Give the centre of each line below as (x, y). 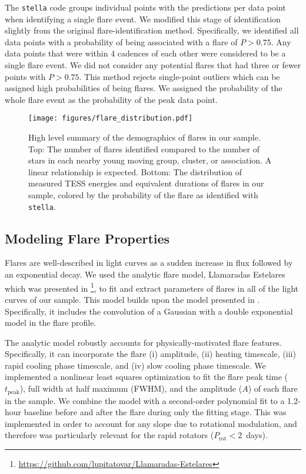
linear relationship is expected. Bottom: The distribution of (135, 171)
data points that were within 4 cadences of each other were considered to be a (145, 53)
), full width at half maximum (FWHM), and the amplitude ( (131, 388)
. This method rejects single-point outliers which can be (179, 76)
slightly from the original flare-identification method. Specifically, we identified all (152, 30)
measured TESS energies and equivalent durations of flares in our (146, 183)
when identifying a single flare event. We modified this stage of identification (143, 19)
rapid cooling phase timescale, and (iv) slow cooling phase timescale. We (135, 365)
